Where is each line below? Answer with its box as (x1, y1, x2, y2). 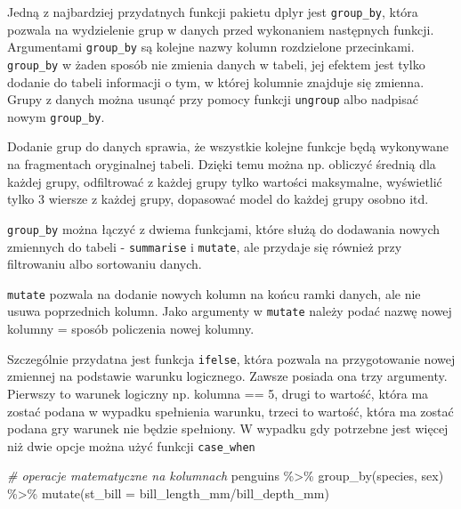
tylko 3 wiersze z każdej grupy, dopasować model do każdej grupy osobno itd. (7, 190, 429, 208)
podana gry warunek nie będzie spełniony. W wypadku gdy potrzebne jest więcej (7, 419, 449, 438)
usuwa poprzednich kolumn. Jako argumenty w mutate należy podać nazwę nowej (7, 302, 452, 320)
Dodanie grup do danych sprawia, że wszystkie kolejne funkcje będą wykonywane (7, 137, 449, 156)
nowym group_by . (7, 107, 105, 125)
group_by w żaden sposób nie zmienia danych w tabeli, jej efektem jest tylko (7, 54, 425, 73)
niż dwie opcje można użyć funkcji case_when (7, 436, 255, 455)
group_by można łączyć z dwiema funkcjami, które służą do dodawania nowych (7, 219, 440, 238)
